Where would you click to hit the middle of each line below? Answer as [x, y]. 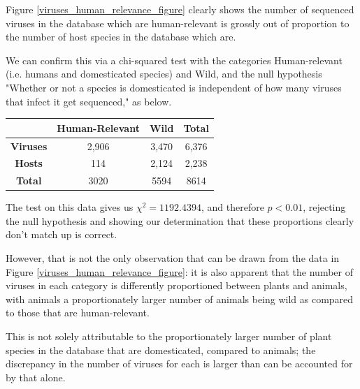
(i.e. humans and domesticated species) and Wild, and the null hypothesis [164, 74]
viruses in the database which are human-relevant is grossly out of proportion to [178, 23]
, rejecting [324, 207]
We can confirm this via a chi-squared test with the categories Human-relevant [174, 60]
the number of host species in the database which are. [121, 37]
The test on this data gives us [70, 207]
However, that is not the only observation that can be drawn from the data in [173, 258]
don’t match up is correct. [62, 234]
